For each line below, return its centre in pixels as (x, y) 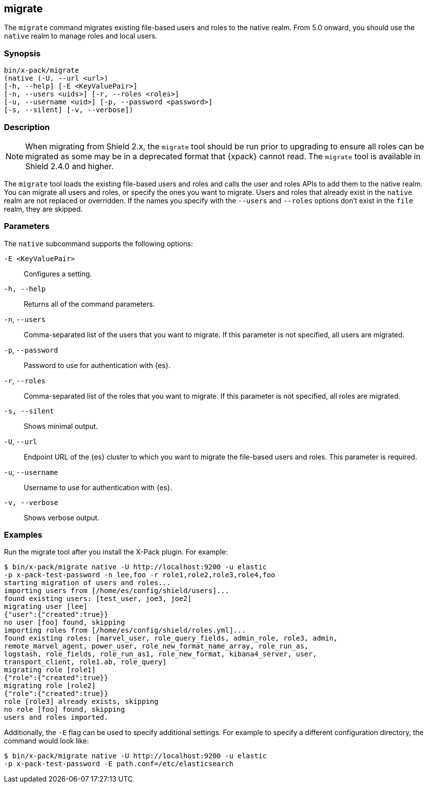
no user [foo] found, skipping (65, 623)
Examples (23, 535)
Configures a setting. (58, 274)
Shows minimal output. (61, 426)
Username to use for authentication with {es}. (98, 487)
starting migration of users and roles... (88, 583)
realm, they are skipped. (43, 209)
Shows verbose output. (62, 517)
